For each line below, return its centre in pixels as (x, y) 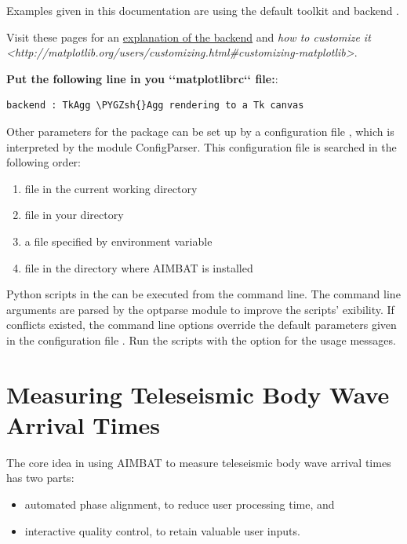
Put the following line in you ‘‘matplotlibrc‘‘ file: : (142, 78)
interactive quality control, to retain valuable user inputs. (162, 530)
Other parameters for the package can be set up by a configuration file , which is (200, 131)
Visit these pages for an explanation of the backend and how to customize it (189, 37)
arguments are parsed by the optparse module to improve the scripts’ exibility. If (200, 309)
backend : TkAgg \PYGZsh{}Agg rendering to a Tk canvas (155, 106)
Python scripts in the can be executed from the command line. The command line (203, 294)
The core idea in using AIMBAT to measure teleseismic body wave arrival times (199, 462)
